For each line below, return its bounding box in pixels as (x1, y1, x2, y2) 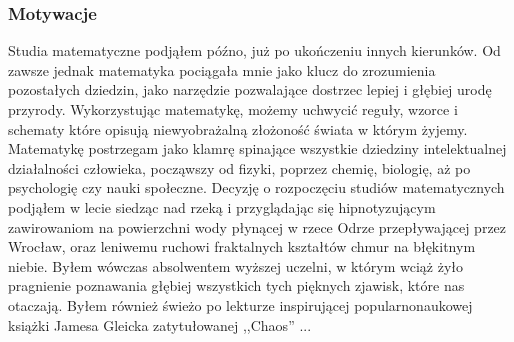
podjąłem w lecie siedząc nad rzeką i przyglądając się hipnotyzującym (8, 196, 436, 217)
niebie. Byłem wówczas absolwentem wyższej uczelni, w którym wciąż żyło (8, 255, 464, 276)
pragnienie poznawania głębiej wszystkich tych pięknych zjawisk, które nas (8, 275, 465, 296)
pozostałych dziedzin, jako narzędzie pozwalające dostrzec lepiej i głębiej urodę (8, 79, 492, 100)
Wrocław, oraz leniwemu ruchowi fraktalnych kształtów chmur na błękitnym (8, 236, 476, 257)
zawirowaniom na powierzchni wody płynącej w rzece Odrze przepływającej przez (8, 216, 507, 237)
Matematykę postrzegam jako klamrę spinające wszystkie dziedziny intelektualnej (8, 138, 507, 159)
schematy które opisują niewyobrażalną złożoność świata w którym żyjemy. (8, 118, 468, 139)
